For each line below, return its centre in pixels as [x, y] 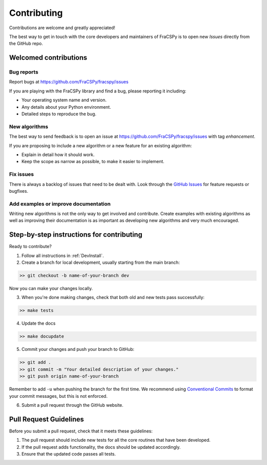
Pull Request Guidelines [46, 419]
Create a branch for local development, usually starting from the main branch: [101, 262]
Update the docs [39, 323]
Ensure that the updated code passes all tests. [69, 454]
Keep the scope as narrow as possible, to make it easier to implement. [93, 162]
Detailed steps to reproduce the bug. [59, 114]
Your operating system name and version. [64, 100]
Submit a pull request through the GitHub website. [72, 405]
